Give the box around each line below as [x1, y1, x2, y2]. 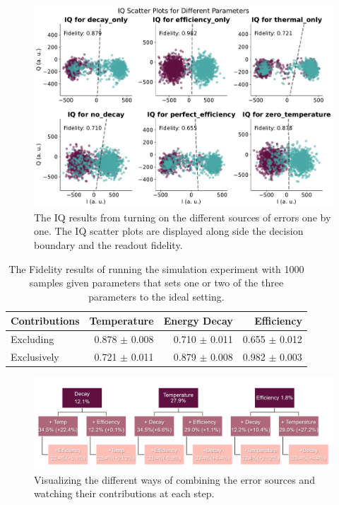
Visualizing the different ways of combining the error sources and [34, 472, 315, 487]
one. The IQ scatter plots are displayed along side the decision [34, 224, 304, 238]
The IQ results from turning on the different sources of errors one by [34, 209, 331, 224]
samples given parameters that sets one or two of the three [29, 275, 284, 290]
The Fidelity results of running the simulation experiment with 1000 [8, 261, 304, 276]
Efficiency [254, 313, 302, 328]
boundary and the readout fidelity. [34, 237, 183, 252]
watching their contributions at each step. [34, 486, 215, 501]
